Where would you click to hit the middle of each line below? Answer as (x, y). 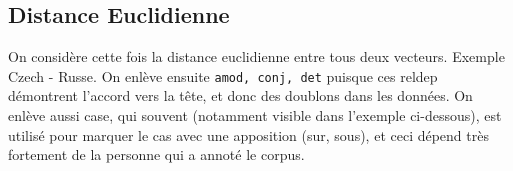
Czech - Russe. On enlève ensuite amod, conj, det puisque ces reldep (223, 75)
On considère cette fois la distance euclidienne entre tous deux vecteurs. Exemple (256, 56)
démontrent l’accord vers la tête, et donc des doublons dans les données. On (240, 95)
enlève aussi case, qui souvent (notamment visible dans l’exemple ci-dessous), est (255, 115)
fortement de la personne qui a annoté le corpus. (156, 154)
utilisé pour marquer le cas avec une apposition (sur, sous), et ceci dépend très (248, 134)
